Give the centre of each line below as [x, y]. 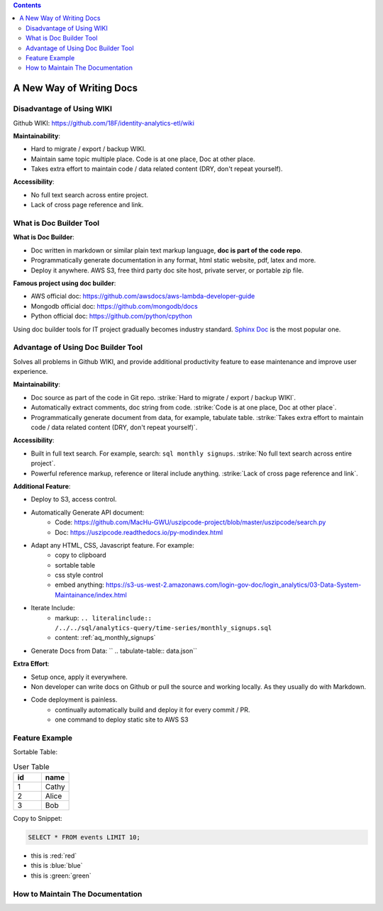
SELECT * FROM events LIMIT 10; [84, 838]
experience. [30, 372]
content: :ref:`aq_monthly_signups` [105, 638]
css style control [79, 575]
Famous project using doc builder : [65, 283]
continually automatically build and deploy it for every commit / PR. [152, 710]
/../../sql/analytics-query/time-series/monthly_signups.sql [163, 628]
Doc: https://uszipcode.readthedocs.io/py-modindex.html [139, 532]
